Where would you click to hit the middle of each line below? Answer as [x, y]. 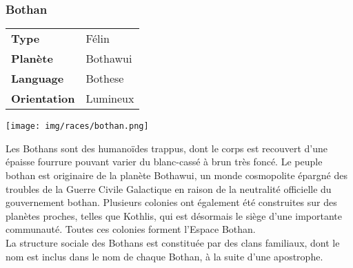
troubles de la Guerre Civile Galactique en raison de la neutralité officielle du [169, 188]
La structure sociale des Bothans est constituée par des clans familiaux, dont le [173, 243]
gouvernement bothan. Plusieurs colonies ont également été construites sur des [171, 202]
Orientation [43, 99]
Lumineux [110, 99]
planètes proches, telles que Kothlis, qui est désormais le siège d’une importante [174, 215]
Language [38, 79]
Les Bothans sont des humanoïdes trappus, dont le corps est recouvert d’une [167, 148]
